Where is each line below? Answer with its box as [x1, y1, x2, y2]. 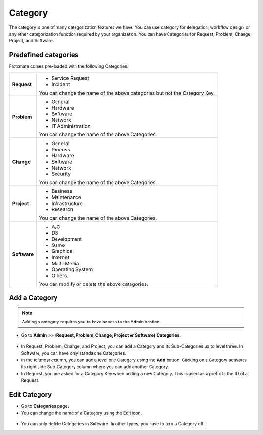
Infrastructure [51, 200, 83, 207]
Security [51, 170, 71, 177]
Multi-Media [51, 260, 79, 266]
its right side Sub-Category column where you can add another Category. [21, 363, 169, 370]
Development [51, 235, 82, 242]
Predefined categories [9, 51, 79, 59]
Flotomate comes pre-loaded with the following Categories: [9, 63, 129, 69]
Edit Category [9, 390, 52, 398]
